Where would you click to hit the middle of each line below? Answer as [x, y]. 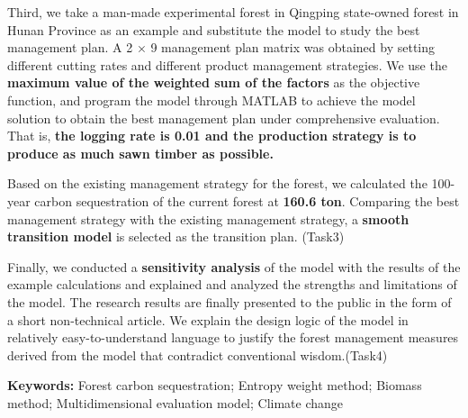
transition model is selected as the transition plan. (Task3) [176, 236]
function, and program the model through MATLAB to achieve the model [211, 100]
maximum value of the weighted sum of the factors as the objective [214, 82]
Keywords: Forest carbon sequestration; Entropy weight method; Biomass [215, 385]
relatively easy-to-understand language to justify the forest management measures [233, 337]
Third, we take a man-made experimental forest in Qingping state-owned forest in [233, 12]
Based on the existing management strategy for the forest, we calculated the [217, 183]
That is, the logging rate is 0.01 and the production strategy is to [212, 136]
